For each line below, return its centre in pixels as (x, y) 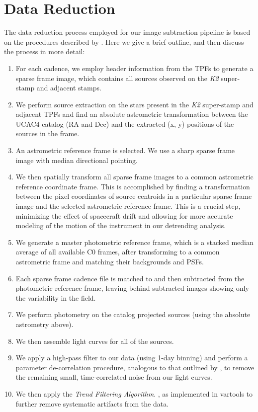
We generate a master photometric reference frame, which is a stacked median (134, 242)
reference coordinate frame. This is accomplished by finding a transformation (133, 186)
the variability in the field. (56, 297)
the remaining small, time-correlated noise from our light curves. (114, 377)
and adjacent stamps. (69, 88)
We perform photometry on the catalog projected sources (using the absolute (133, 314)
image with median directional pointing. (77, 160)
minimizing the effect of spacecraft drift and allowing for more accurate (124, 215)
